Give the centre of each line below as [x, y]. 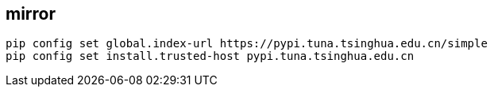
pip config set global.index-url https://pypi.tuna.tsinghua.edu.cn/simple [247, 44]
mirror [31, 14]
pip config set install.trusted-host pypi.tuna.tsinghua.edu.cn [210, 56]
